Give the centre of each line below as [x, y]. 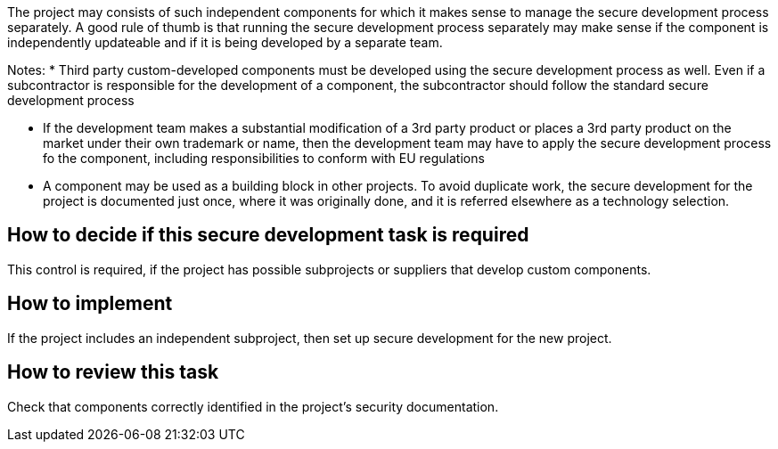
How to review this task [113, 372]
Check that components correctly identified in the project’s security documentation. [253, 406]
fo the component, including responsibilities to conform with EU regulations [264, 158]
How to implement [90, 304]
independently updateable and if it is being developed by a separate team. [225, 42]
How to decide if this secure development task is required [268, 235]
